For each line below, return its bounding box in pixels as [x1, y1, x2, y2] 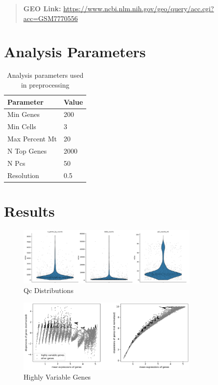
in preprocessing [21, 79, 70, 90]
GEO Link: [23, 3, 61, 13]
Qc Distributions [24, 285, 73, 295]
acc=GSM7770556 [23, 13, 78, 23]
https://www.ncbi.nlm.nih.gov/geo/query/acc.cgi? [63, 3, 214, 13]
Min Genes [7, 109, 40, 119]
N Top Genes [7, 145, 47, 156]
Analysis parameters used [7, 70, 84, 80]
